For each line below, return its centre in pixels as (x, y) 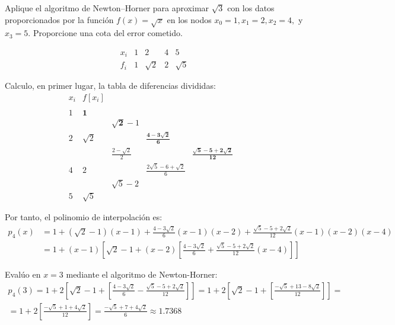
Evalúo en (23, 274)
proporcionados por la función (59, 19)
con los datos (251, 8)
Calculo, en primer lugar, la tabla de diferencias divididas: (110, 86)
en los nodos (189, 19)
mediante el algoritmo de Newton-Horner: (142, 274)
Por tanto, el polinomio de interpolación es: (84, 217)
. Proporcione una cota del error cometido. (105, 33)
